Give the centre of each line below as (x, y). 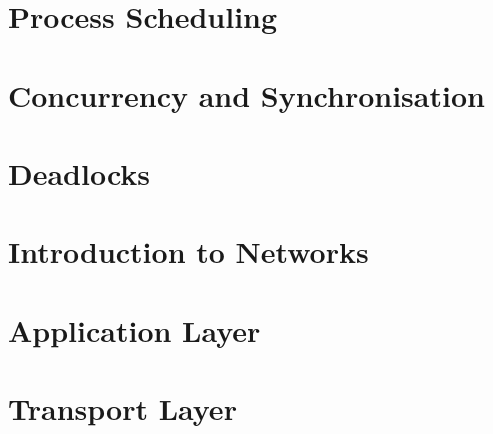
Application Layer (134, 329)
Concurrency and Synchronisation (246, 94)
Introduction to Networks (188, 251)
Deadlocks (79, 172)
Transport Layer (122, 408)
